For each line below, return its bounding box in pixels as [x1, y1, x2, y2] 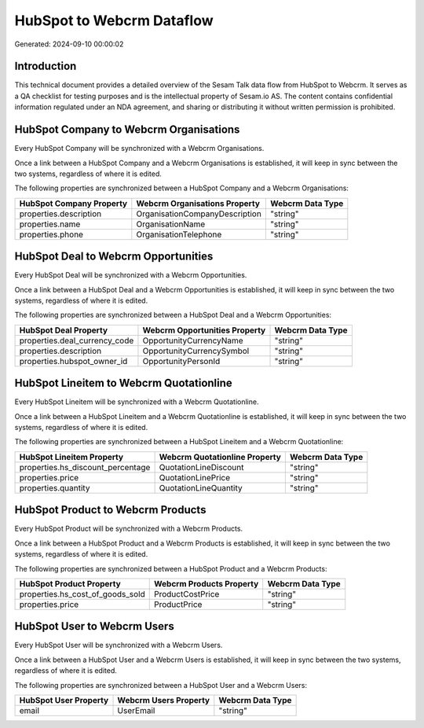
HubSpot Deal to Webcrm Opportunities [14, 250, 214, 263]
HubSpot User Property [19, 695, 109, 706]
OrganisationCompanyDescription [136, 208, 262, 219]
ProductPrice [154, 598, 203, 609]
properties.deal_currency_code [19, 335, 134, 346]
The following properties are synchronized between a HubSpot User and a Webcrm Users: [14, 680, 308, 689]
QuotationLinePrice [159, 472, 231, 483]
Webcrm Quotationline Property [159, 451, 282, 462]
